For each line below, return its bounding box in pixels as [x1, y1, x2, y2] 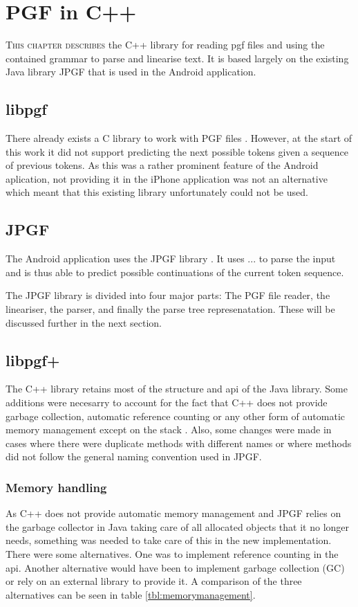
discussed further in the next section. [6, 315, 162, 329]
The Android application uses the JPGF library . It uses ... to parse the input [6, 251, 336, 266]
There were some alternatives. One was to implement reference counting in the [6, 547, 339, 561]
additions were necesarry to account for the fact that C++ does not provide [6, 395, 328, 410]
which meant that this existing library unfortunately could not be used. [6, 185, 308, 199]
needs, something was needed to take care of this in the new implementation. [6, 533, 332, 547]
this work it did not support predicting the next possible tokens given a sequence [6, 144, 349, 158]
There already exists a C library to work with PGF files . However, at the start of [6, 131, 352, 145]
